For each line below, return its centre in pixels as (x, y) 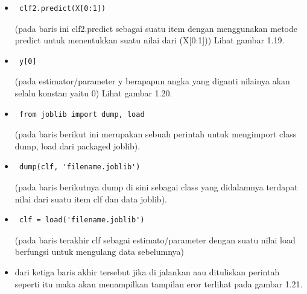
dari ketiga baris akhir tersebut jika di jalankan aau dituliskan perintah (147, 271)
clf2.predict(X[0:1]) (62, 8)
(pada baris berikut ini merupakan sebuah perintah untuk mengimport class (156, 134)
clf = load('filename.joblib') (82, 220)
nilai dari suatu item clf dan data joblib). (91, 199)
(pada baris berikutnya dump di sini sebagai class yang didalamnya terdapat (156, 186)
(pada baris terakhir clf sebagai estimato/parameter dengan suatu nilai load (155, 239)
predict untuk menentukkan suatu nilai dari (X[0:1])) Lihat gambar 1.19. (150, 40)
